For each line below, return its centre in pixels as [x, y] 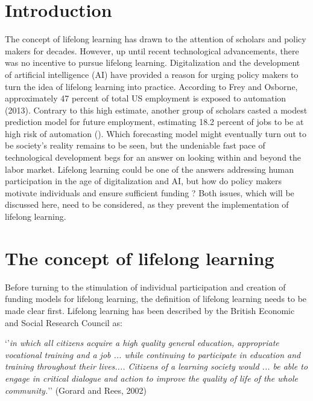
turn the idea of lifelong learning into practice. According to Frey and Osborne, [151, 86]
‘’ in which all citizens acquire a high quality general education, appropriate [142, 343]
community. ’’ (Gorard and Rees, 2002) [76, 390]
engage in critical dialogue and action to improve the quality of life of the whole [151, 378]
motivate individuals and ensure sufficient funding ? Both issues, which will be [150, 192]
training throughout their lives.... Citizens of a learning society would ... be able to [156, 366]
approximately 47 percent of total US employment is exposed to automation [146, 98]
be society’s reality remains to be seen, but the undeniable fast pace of [135, 145]
